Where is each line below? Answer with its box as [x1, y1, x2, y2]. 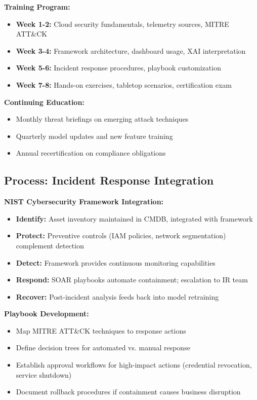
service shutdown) [16, 369, 72, 380]
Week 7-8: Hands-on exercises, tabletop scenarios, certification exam [16, 79, 232, 90]
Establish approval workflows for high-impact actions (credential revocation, [16, 359, 252, 370]
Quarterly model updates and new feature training [16, 130, 173, 141]
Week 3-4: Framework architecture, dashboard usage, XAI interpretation [16, 45, 246, 56]
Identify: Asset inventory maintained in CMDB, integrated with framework [16, 213, 253, 224]
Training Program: [4, 2, 70, 12]
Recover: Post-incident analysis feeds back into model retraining [16, 291, 219, 302]
